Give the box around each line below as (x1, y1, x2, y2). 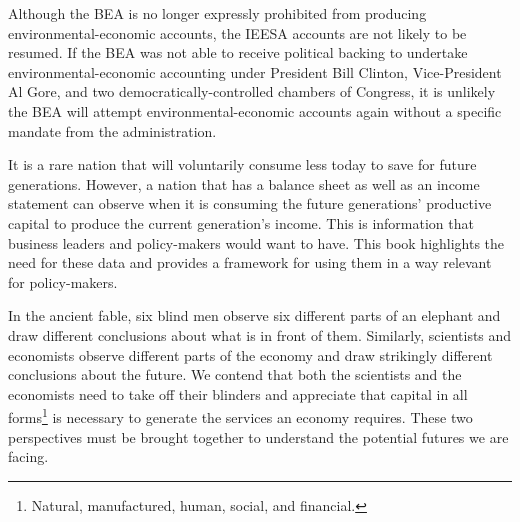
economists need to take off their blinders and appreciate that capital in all (8, 383, 468, 404)
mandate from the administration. (8, 120, 217, 141)
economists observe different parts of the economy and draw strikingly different (8, 344, 493, 365)
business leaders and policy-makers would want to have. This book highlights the (8, 232, 505, 253)
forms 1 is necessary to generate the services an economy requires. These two (8, 404, 473, 427)
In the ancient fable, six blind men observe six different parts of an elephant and (8, 305, 501, 326)
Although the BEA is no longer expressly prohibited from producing (8, 3, 427, 23)
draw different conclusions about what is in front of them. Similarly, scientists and (8, 324, 512, 345)
